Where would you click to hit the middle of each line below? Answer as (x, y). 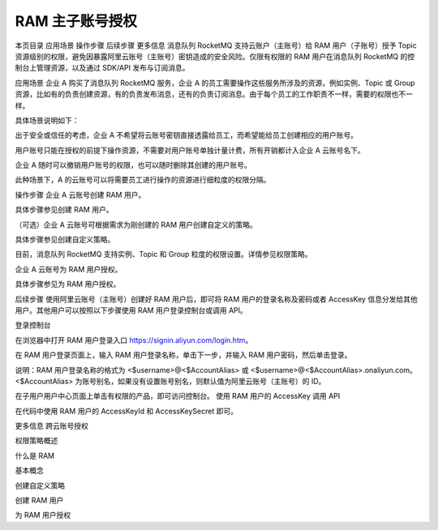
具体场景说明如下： (47, 120)
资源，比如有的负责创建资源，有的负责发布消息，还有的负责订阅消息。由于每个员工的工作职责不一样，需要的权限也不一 (214, 94)
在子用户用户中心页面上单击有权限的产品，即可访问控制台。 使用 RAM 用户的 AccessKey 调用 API (178, 396)
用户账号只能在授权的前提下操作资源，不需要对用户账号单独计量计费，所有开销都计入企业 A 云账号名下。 (190, 150)
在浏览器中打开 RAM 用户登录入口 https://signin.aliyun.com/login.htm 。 (134, 340)
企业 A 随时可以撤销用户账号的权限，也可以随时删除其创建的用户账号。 (133, 165)
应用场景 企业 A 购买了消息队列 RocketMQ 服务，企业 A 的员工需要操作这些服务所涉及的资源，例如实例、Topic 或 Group (215, 83)
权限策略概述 (36, 441)
